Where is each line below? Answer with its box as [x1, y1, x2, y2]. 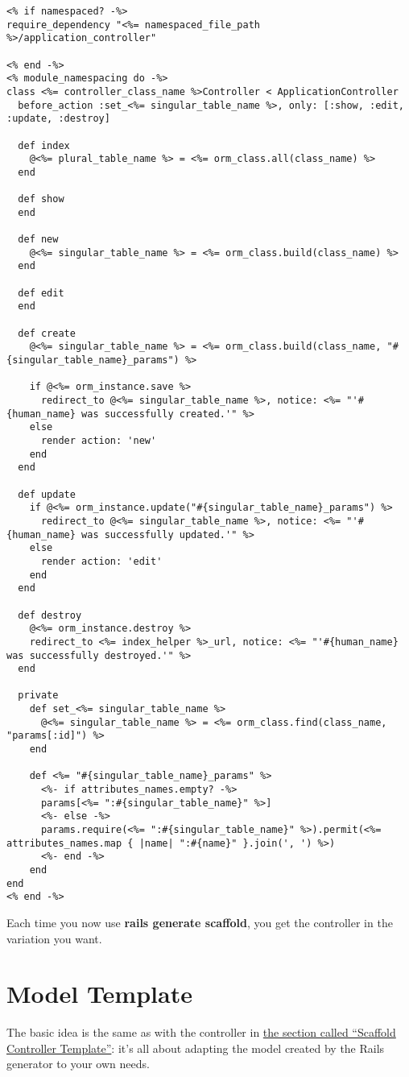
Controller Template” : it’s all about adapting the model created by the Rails [6, 1039, 385, 1056]
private [18, 690, 59, 702]
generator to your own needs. [6, 1055, 150, 1072]
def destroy [18, 609, 82, 621]
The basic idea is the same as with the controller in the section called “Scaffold [6, 1024, 396, 1041]
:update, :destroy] [6, 113, 110, 125]
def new [18, 234, 59, 246]
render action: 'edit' [40, 555, 163, 567]
